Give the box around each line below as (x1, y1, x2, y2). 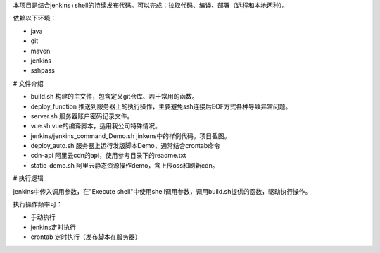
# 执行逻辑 (13, 174, 44, 183)
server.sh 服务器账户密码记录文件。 (30, 111, 134, 120)
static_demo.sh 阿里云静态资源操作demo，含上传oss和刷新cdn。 (30, 161, 219, 169)
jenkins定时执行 (30, 223, 77, 231)
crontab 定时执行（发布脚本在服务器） (30, 233, 141, 241)
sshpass (30, 66, 56, 75)
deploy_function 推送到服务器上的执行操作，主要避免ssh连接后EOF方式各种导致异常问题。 (30, 102, 292, 111)
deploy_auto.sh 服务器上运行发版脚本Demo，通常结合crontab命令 (30, 142, 221, 150)
